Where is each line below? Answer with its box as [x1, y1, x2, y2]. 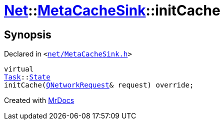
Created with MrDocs [4, 96, 74, 105]
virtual [4, 65, 34, 73]
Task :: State [4, 73, 50, 81]
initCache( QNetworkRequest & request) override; [4, 81, 194, 89]
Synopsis [4, 28, 51, 41]
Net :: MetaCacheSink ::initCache [4, 2, 220, 19]
